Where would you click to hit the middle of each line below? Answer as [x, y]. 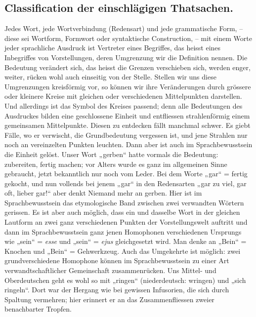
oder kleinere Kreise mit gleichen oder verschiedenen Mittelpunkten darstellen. [123, 96]
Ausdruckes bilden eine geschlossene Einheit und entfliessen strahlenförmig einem [127, 115]
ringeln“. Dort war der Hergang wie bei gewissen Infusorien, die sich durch [117, 290]
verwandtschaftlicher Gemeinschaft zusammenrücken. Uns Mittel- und [110, 270]
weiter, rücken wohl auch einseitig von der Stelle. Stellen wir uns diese [110, 77]
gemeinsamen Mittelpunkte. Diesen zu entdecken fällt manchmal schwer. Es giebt [128, 125]
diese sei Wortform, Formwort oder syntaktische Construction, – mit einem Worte [128, 38]
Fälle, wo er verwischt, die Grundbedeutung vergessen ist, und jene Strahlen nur [126, 135]
